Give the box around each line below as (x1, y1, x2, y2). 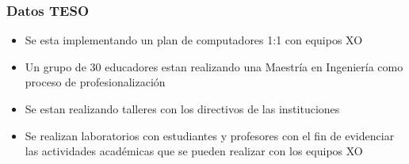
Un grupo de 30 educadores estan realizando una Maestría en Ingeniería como (25, 58, 403, 74)
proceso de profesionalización (25, 74, 166, 90)
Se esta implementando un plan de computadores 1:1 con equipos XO (25, 32, 363, 48)
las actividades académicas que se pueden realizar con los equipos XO (25, 143, 363, 159)
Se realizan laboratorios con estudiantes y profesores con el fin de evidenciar (25, 127, 395, 143)
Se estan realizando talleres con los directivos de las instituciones (25, 101, 340, 116)
